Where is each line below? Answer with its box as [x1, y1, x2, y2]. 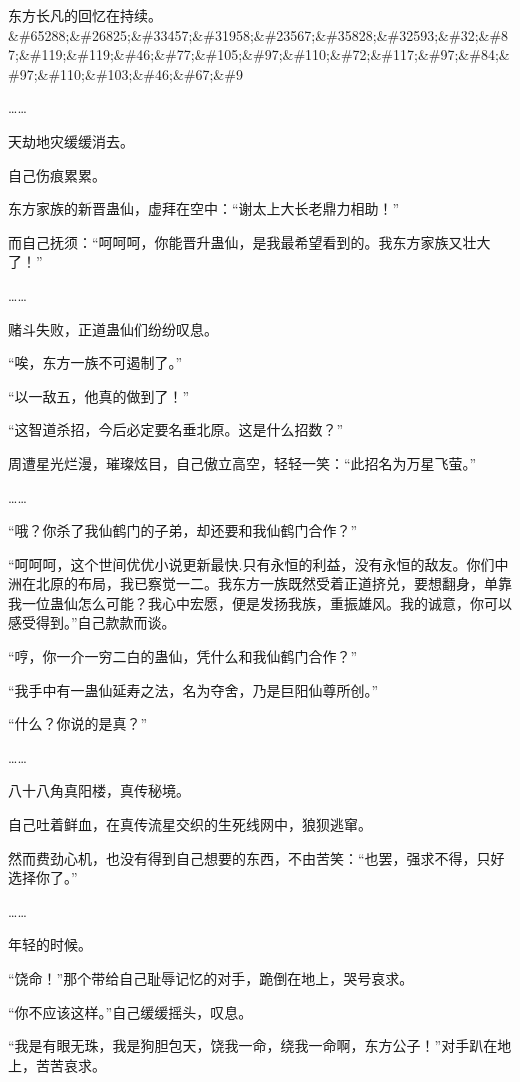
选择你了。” [8, 867, 78, 888]
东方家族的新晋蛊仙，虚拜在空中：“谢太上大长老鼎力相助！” [8, 198, 400, 219]
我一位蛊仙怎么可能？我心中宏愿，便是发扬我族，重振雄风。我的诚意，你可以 [8, 592, 512, 613]
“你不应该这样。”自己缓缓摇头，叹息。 [8, 1001, 253, 1022]
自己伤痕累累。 [8, 164, 106, 185]
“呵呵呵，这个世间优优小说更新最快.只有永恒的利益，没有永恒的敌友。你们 [8, 553, 495, 574]
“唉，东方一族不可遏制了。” [8, 352, 183, 373]
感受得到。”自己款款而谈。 [8, 612, 176, 633]
